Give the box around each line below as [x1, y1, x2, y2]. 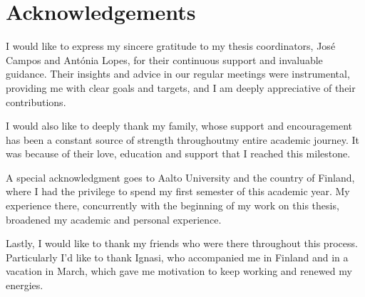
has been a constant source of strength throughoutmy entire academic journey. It [6, 132, 359, 147]
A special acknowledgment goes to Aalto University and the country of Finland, [6, 170, 355, 184]
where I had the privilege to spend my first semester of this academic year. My [6, 184, 350, 199]
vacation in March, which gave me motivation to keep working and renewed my [6, 264, 352, 278]
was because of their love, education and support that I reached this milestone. [6, 146, 351, 161]
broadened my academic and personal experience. [6, 212, 222, 226]
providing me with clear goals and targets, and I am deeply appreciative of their [6, 80, 356, 95]
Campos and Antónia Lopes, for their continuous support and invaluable [6, 52, 323, 67]
